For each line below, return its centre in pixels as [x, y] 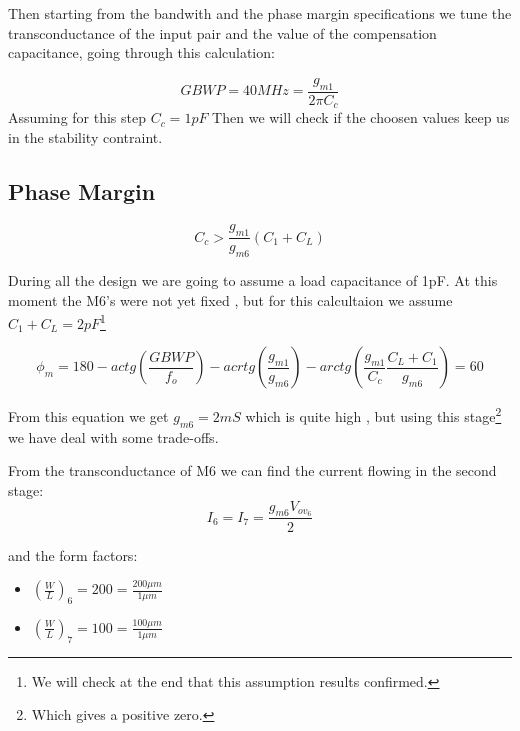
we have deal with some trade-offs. [113, 436]
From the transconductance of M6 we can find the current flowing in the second [252, 470]
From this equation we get [88, 416]
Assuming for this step [77, 117]
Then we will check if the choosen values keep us [361, 117]
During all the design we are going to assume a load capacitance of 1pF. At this [253, 280]
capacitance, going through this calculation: [141, 52]
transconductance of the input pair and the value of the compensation [222, 32]
